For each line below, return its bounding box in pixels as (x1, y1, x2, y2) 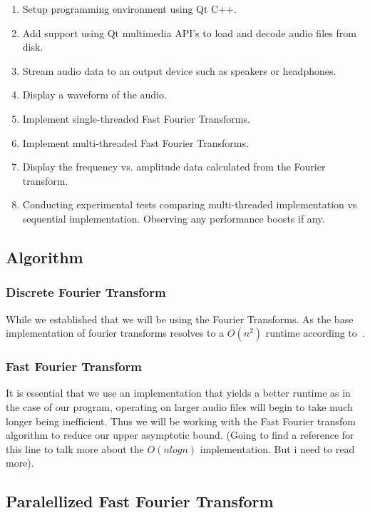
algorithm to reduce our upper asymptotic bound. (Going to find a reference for (6, 427, 354, 442)
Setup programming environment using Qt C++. (22, 1, 237, 16)
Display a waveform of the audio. (22, 87, 167, 102)
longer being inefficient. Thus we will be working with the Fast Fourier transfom (6, 413, 356, 428)
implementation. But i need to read (200, 441, 355, 456)
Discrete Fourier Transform (6, 283, 166, 301)
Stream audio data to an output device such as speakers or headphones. (22, 63, 336, 78)
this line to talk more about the (6, 441, 144, 456)
